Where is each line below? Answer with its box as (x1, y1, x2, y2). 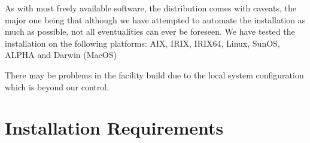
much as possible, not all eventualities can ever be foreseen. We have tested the (5, 25, 295, 38)
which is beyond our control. (5, 80, 110, 93)
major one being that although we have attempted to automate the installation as (5, 13, 306, 26)
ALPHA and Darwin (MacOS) (5, 48, 117, 61)
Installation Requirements (5, 115, 224, 140)
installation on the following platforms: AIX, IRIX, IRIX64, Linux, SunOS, (5, 36, 280, 49)
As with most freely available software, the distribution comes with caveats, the (5, 2, 297, 14)
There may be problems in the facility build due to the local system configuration (5, 68, 304, 81)
